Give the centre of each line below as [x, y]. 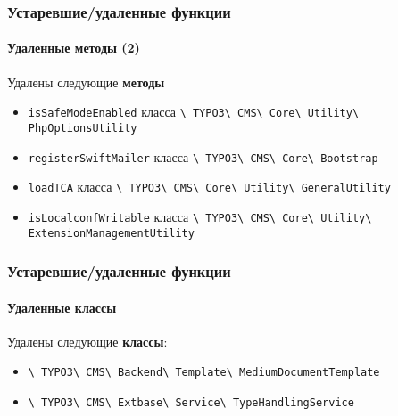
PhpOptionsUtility [83, 128]
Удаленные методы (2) [74, 48]
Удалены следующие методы [86, 82]
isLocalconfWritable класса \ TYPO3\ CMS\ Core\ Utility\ [200, 216]
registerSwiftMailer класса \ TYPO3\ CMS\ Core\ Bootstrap [203, 156]
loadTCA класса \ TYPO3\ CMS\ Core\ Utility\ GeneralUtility [209, 187]
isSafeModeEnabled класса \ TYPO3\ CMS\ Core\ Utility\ [194, 112]
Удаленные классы [62, 307]
